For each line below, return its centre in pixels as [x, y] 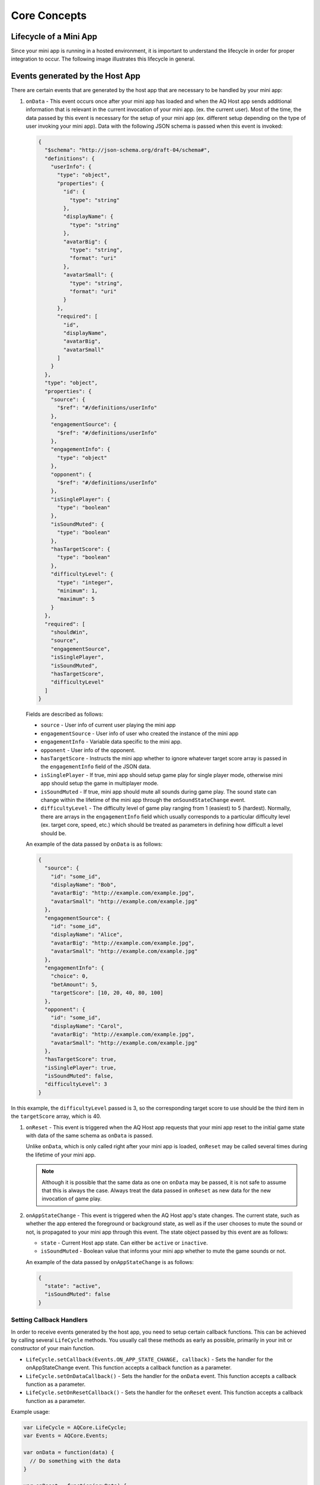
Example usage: [31, 1412]
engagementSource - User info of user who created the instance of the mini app [140, 733]
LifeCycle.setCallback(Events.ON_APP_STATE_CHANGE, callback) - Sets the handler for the [149, 1359]
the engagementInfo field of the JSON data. [96, 767]
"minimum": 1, [77, 591]
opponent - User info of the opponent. [88, 750]
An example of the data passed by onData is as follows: [94, 844]
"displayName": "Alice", [87, 935]
